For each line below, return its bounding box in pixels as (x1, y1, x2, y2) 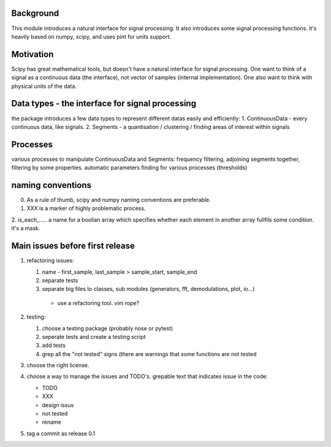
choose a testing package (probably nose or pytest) (42, 324, 173, 332)
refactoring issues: (26, 257, 74, 264)
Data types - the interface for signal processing (11, 98, 196, 109)
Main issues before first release (11, 241, 135, 251)
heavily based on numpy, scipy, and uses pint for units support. (11, 33, 172, 40)
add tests (42, 341, 66, 349)
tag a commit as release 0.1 (26, 430, 96, 437)
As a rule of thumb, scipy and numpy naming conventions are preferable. (26, 196, 211, 204)
